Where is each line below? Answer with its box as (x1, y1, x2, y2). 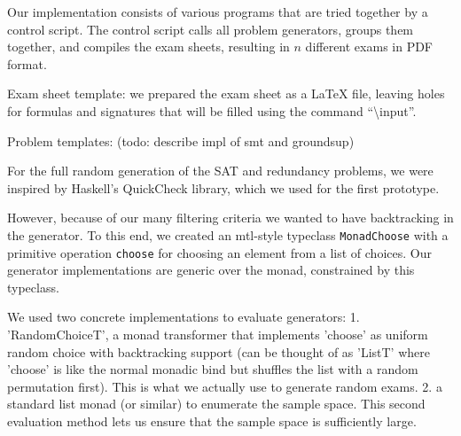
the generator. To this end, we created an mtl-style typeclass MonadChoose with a (7, 225, 449, 244)
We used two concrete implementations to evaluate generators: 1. (7, 308, 360, 326)
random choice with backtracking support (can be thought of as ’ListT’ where (7, 342, 430, 361)
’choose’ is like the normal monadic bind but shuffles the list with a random (7, 360, 418, 378)
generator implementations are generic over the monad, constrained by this (7, 261, 415, 279)
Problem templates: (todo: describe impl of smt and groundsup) (7, 131, 355, 150)
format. (7, 54, 47, 73)
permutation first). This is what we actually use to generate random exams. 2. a (7, 377, 442, 395)
